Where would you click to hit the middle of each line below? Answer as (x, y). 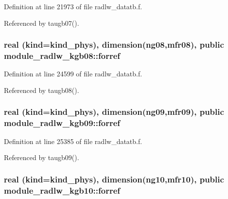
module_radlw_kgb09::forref (62, 123)
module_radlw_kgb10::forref (62, 190)
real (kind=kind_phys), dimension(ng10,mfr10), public (114, 179)
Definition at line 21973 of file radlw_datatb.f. (73, 6)
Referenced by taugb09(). (42, 157)
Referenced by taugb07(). (42, 23)
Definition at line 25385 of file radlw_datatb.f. (73, 141)
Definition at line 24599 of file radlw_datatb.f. (73, 74)
